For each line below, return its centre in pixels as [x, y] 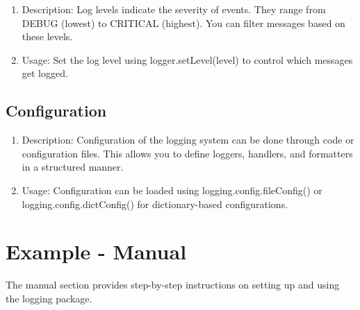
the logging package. [49, 298]
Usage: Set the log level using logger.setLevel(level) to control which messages [187, 59]
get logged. [45, 73]
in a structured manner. [73, 167]
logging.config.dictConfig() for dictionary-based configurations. [155, 204]
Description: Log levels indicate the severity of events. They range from [174, 9]
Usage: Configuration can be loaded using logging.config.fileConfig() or [172, 190]
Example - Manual [96, 251]
